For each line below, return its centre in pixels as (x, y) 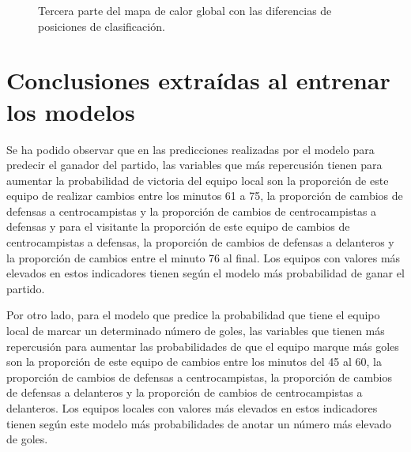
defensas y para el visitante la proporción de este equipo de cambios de (178, 226)
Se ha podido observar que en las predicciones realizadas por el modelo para (190, 149)
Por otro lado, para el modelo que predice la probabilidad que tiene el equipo (193, 315)
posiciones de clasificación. (102, 26)
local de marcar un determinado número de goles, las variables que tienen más (196, 331)
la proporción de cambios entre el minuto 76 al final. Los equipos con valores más (204, 257)
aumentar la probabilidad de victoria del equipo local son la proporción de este (198, 180)
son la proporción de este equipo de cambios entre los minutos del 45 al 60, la (194, 362)
